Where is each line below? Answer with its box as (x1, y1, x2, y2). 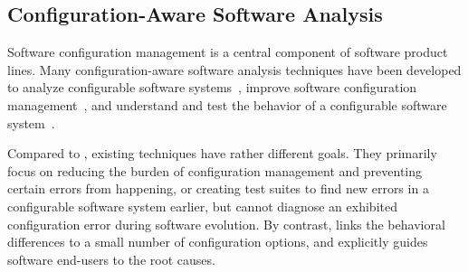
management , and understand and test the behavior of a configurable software (7, 95, 447, 114)
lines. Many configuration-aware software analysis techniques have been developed (7, 60, 462, 79)
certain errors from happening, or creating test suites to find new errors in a (7, 179, 429, 198)
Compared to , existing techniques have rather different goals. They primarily (7, 144, 437, 163)
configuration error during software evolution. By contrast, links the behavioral (7, 214, 445, 233)
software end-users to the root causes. (7, 249, 215, 268)
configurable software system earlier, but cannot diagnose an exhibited (7, 196, 397, 215)
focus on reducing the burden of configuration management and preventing (7, 161, 423, 180)
